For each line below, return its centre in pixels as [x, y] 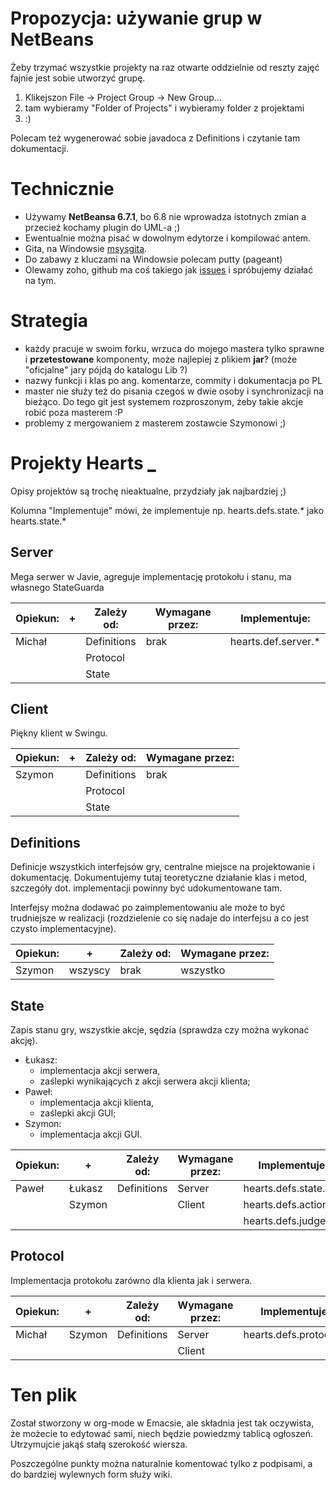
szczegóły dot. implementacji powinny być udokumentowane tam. [146, 888]
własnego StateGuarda [57, 587]
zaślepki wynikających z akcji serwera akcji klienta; [145, 1081]
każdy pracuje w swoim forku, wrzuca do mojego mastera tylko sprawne [174, 348]
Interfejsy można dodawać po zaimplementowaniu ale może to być [148, 908]
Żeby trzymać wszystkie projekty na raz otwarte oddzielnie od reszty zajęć [165, 67]
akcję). [24, 1040]
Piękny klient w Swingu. [59, 733]
